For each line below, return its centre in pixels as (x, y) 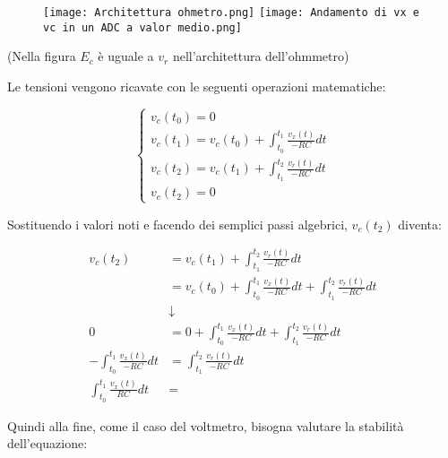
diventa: (420, 224)
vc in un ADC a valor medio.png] (142, 27)
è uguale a (126, 56)
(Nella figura (42, 56)
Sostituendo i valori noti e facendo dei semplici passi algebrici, (177, 224)
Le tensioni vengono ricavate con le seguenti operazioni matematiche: (197, 86)
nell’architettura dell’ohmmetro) (261, 56)
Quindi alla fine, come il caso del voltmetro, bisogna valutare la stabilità (206, 425)
